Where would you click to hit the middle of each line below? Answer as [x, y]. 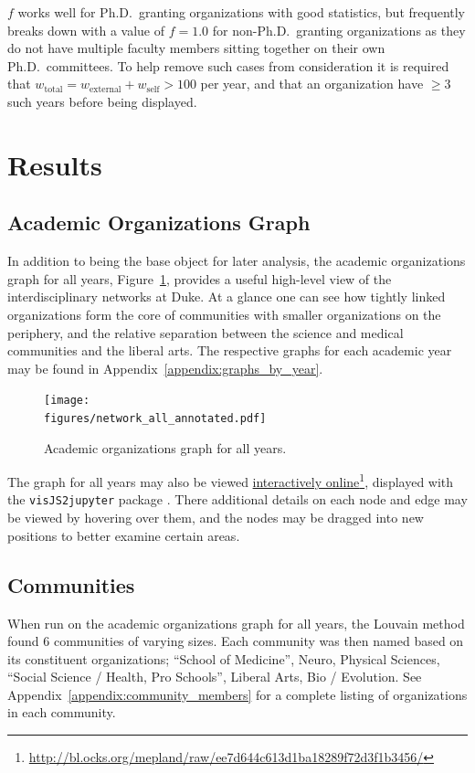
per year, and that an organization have [312, 84]
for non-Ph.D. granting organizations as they [339, 30]
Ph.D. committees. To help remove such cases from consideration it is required [228, 65]
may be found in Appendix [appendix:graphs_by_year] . [165, 368]
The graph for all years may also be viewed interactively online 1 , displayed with [231, 480]
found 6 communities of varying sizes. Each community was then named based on [236, 641]
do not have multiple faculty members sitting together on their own [196, 48]
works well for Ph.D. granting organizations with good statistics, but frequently [242, 12]
